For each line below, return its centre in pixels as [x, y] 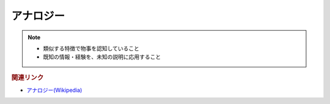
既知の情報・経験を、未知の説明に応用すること [102, 57]
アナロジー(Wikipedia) [54, 90]
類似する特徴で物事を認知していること [91, 48]
